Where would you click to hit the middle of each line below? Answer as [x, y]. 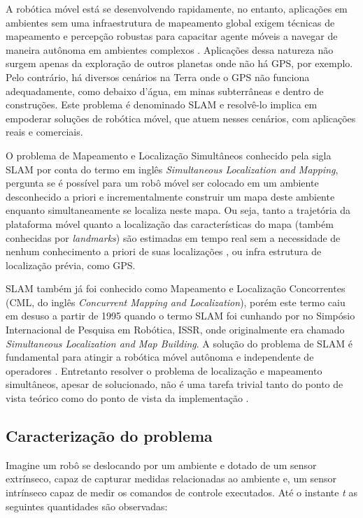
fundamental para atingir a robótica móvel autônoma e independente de [160, 357]
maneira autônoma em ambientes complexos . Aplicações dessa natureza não [170, 49]
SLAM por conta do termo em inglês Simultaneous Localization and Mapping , [172, 169]
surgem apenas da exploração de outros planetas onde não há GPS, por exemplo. [179, 63]
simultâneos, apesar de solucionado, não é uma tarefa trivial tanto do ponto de [175, 384]
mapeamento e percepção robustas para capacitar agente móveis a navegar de [172, 36]
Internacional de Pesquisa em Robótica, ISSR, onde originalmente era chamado [175, 330]
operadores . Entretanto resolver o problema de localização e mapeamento [164, 370]
